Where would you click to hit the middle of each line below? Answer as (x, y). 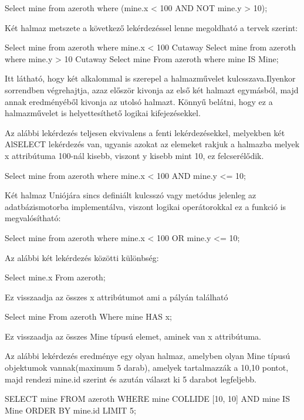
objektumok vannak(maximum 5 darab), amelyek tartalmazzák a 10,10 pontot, (147, 367)
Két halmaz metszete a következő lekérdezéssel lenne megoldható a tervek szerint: (151, 27)
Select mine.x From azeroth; (55, 277)
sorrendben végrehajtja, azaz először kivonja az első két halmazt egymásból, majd (152, 89)
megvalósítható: (33, 218)
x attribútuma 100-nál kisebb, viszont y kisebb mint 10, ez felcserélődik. (134, 155)
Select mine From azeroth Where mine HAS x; (88, 316)
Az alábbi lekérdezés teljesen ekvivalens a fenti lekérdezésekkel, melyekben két (145, 132)
